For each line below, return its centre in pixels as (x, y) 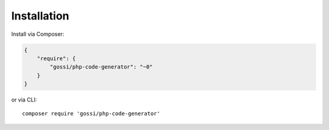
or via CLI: (24, 100)
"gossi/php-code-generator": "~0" (101, 67)
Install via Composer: (38, 34)
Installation (40, 16)
